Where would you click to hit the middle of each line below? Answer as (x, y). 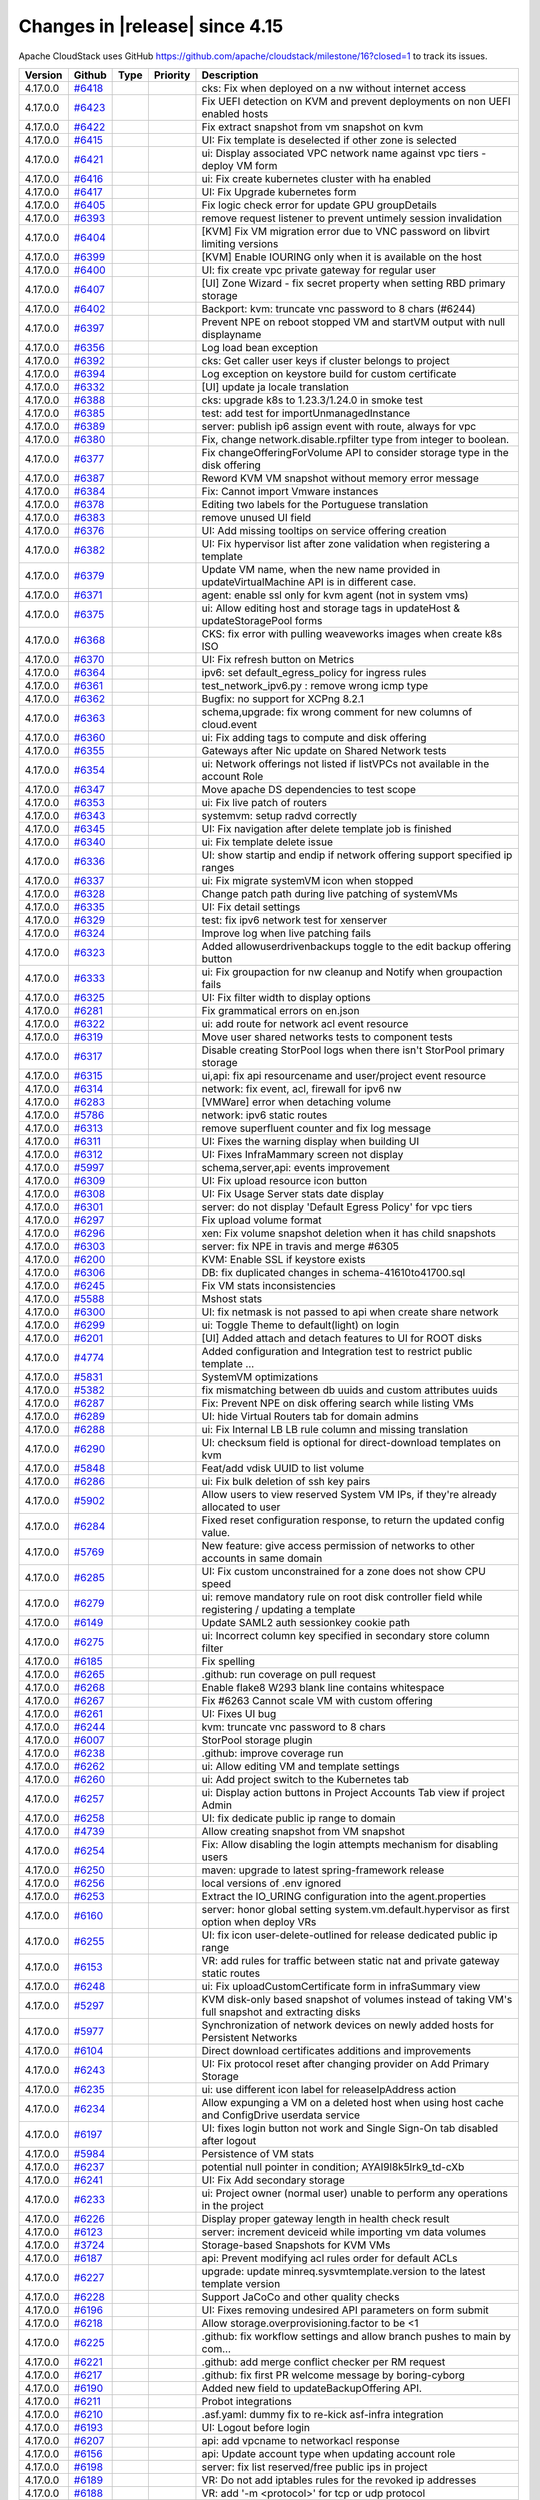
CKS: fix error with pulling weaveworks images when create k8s (352, 633)
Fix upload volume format (261, 1220)
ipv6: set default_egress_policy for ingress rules (314, 672)
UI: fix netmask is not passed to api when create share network (350, 1312)
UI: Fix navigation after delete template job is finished (326, 828)
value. (215, 1532)
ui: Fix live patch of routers (264, 802)
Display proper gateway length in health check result (325, 2218)
